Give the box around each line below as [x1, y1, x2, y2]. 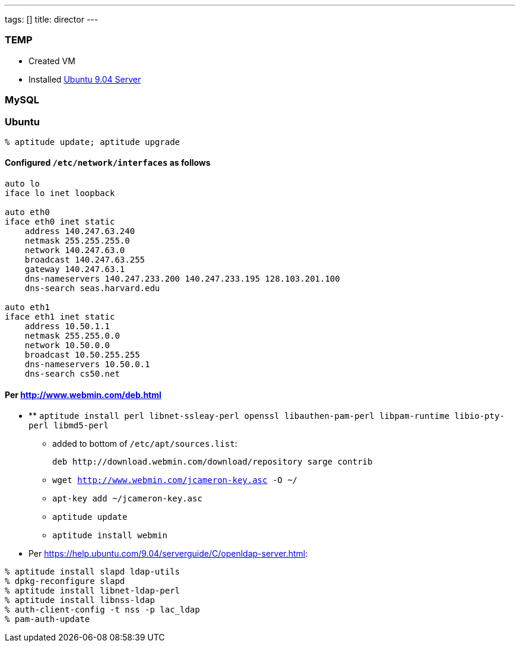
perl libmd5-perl [28, 421, 109, 431]
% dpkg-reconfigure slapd [5, 576, 125, 586]
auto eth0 [5, 207, 50, 217]
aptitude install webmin [52, 531, 167, 541]
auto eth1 [5, 302, 50, 313]
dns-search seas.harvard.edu [24, 283, 160, 293]
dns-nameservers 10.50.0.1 [24, 359, 150, 370]
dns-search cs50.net [24, 369, 120, 379]
